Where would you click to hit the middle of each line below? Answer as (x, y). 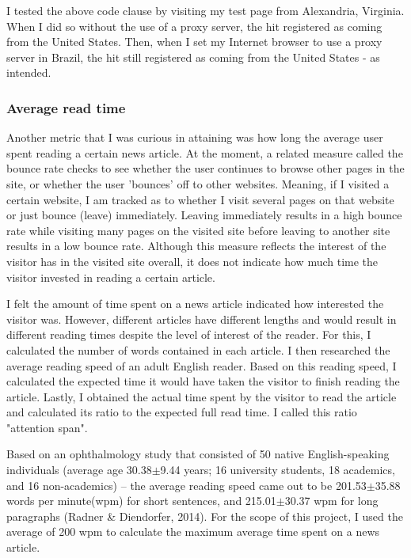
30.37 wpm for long (331, 501)
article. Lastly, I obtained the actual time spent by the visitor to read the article (202, 396)
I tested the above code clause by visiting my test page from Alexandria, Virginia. (205, 10)
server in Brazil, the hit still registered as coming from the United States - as (193, 57)
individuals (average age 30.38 (79, 470)
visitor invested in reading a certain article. (111, 277)
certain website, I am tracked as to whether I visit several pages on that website (200, 199)
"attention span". (47, 427)
